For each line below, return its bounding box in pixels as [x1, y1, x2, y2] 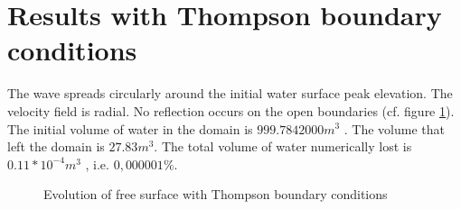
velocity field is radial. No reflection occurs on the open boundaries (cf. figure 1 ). [7, 101, 455, 120]
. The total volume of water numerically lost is [154, 137, 412, 156]
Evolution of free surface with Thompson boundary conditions [43, 185, 388, 204]
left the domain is [7, 137, 105, 156]
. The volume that [343, 119, 446, 138]
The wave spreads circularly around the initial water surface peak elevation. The [7, 84, 453, 103]
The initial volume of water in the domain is [7, 119, 253, 138]
